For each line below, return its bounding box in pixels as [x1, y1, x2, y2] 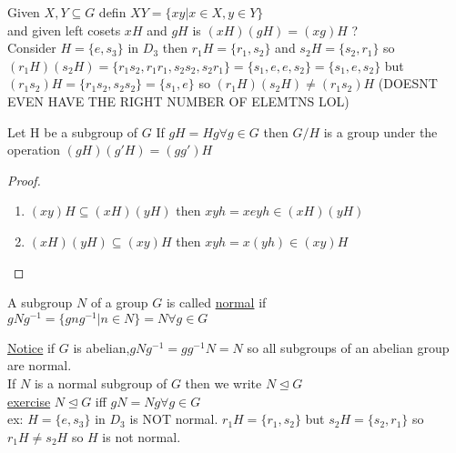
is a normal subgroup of [34, 373, 167, 392]
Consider [7, 38, 56, 57]
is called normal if [166, 293, 267, 312]
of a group [90, 293, 148, 312]
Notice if [7, 337, 56, 357]
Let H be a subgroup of [7, 122, 138, 141]
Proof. [7, 170, 41, 189]
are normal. [7, 356, 72, 375]
